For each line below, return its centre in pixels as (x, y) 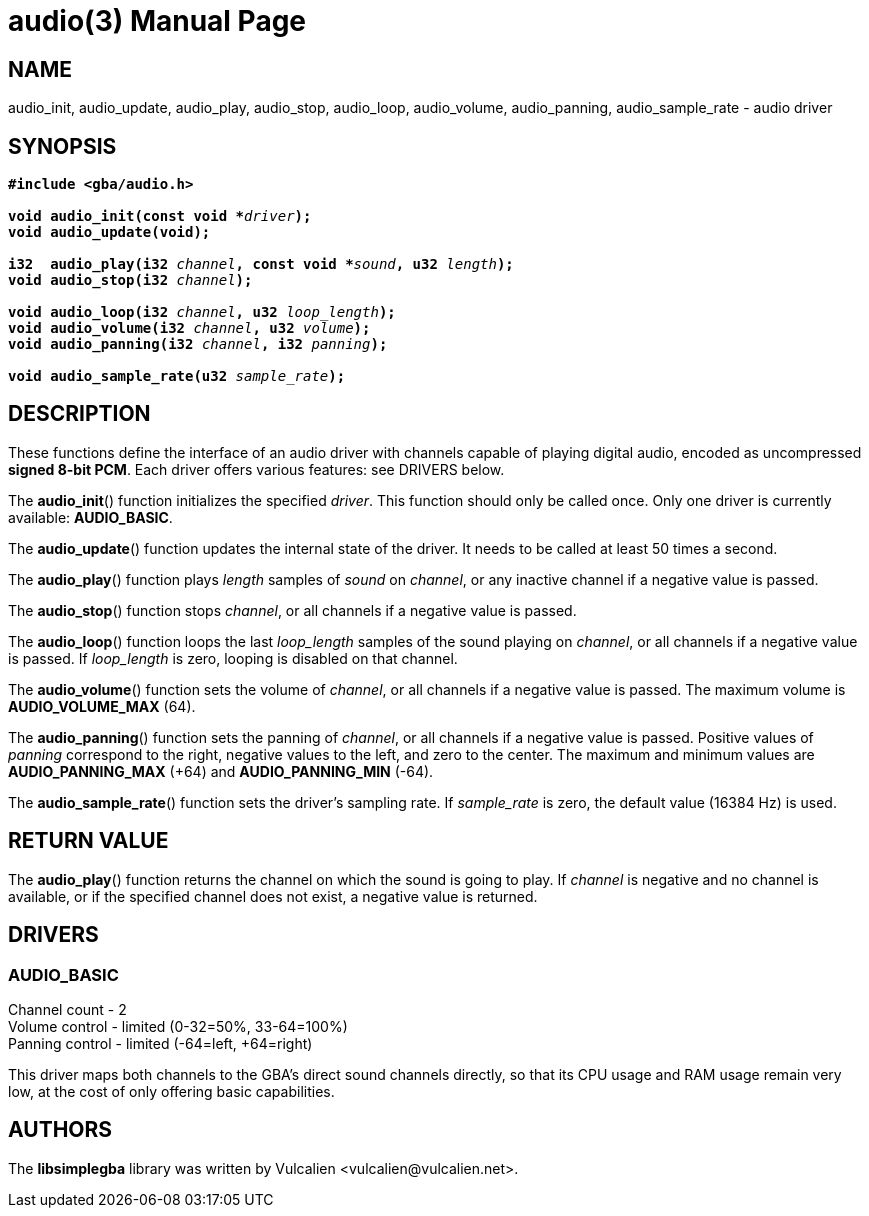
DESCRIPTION (79, 414)
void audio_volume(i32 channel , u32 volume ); (189, 328)
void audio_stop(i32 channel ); (130, 280)
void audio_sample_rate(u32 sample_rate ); (177, 376)
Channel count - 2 (67, 1009)
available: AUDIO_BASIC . (90, 517)
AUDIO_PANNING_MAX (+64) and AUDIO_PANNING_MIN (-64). (221, 771)
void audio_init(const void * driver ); (160, 216)
